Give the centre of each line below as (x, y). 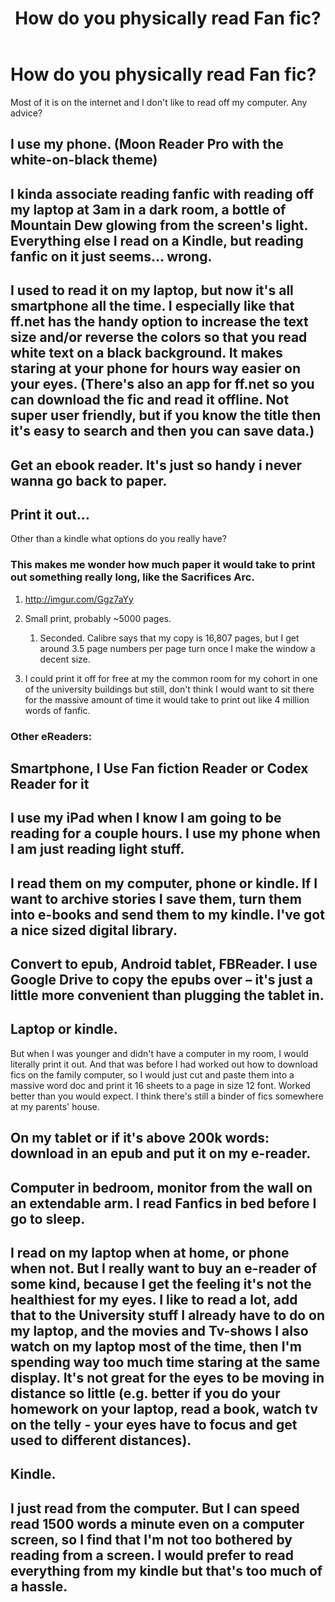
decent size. (65, 659)
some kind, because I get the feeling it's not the (161, 1284)
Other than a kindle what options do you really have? (118, 539)
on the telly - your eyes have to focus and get (154, 1425)
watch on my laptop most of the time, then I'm (156, 1347)
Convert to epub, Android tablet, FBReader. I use (164, 964)
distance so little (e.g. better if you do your (145, 1393)
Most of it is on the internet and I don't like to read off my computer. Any (159, 102)
